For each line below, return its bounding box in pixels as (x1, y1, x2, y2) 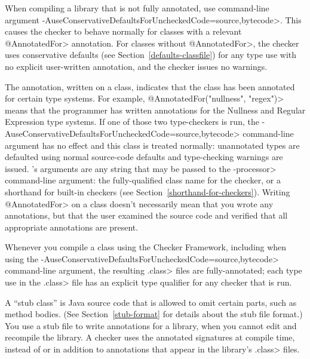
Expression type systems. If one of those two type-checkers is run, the (5, 115, 259, 128)
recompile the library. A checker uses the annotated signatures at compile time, (5, 331, 295, 343)
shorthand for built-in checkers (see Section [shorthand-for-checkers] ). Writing (5, 185, 290, 198)
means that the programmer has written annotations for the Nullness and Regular (5, 103, 306, 116)
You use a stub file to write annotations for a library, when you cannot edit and (5, 319, 297, 332)
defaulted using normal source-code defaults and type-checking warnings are (5, 151, 283, 163)
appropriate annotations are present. (5, 220, 139, 233)
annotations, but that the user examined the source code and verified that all (5, 209, 288, 222)
